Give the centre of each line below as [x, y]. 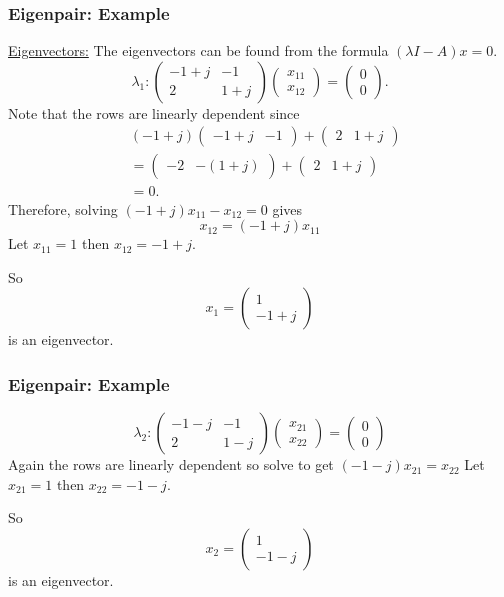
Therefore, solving [63, 208]
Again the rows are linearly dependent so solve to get [171, 464]
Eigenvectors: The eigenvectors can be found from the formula [198, 50]
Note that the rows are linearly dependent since [154, 112]
